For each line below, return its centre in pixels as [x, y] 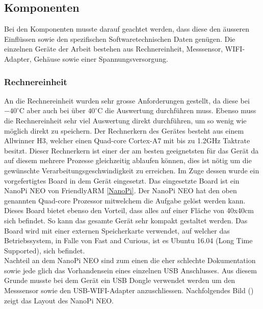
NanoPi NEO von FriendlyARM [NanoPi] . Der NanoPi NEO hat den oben [121, 190]
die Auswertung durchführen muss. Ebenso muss [180, 110]
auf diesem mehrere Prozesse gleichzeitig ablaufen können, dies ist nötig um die [128, 160]
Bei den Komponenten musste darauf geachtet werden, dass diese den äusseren [127, 29]
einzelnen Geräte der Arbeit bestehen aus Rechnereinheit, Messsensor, [114, 49]
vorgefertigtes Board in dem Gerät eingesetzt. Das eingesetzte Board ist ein [122, 180]
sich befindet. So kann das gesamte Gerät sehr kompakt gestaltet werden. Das [126, 220]
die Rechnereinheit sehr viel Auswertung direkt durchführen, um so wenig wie [125, 120]
